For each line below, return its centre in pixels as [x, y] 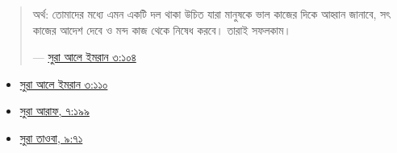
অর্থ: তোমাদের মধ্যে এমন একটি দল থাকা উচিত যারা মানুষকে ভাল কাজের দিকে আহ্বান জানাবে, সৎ [211, 14]
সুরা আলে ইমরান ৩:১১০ [64, 83]
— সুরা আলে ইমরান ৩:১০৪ [84, 57]
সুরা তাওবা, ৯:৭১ [51, 137]
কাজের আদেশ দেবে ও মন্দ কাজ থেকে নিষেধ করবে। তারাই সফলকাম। [162, 29]
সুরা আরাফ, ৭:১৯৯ [54, 111]
